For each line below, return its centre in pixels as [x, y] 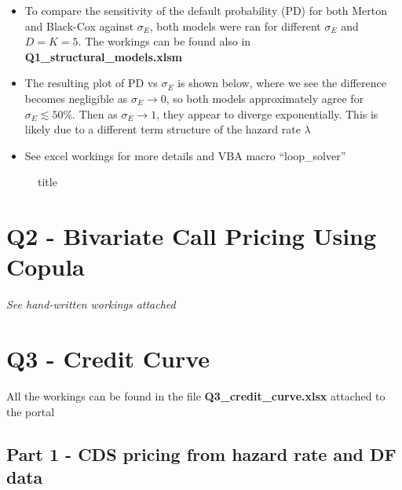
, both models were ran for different [235, 26]
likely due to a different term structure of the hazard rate [163, 129]
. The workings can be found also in [164, 41]
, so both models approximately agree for [265, 98]
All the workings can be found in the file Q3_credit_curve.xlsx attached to [196, 395]
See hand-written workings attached [91, 304]
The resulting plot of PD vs [91, 83]
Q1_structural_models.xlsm [104, 56]
